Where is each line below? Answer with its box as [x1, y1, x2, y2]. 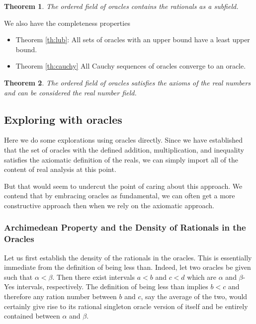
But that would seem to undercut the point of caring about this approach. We [4, 180, 243, 191]
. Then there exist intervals [52, 271, 135, 282]
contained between [4, 311, 60, 321]
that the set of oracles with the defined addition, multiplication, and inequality [4, 144, 244, 155]
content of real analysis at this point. [4, 164, 116, 174]
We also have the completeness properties [4, 17, 130, 28]
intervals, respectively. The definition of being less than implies [16, 281, 208, 292]
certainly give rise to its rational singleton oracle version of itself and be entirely [4, 301, 248, 311]
